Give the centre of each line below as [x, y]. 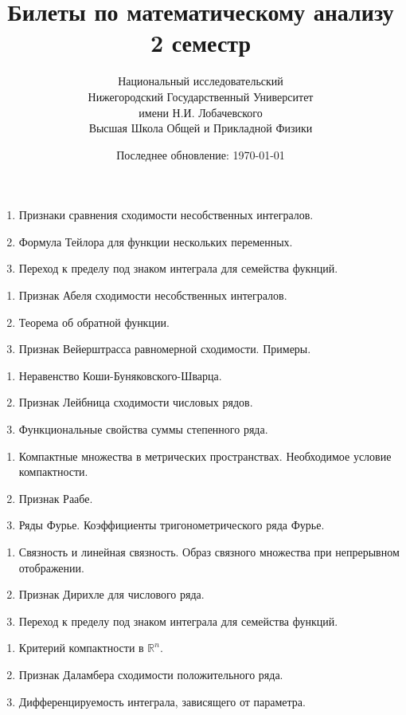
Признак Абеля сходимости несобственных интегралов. [153, 295]
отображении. [51, 567]
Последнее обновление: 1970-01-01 [201, 154]
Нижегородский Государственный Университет [201, 96]
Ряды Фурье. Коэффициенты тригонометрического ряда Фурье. [172, 525]
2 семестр [201, 43]
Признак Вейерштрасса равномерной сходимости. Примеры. [165, 349]
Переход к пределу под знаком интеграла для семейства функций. [178, 621]
